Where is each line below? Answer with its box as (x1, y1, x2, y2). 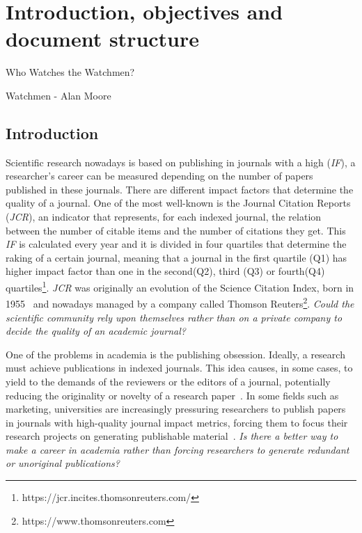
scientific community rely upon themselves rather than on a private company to (6, 310, 343, 324)
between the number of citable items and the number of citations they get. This (6, 223, 346, 237)
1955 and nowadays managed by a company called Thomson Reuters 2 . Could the (6, 294, 354, 310)
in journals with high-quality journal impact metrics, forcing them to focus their (6, 415, 348, 429)
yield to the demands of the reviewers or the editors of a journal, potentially (6, 374, 331, 388)
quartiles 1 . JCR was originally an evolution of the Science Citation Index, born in (6, 278, 354, 294)
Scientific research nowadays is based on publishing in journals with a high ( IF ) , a (6, 154, 356, 169)
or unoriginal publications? (6, 456, 120, 470)
